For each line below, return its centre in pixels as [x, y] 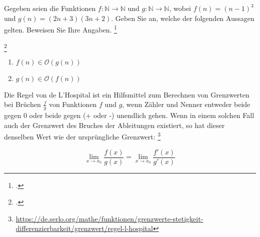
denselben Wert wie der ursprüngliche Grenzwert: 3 [82, 136]
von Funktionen [73, 104]
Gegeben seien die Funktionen [50, 8]
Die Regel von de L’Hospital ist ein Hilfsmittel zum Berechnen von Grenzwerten [127, 94]
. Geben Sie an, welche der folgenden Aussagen [183, 18]
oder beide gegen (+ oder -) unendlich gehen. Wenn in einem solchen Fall [142, 115]
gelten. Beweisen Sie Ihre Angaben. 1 [60, 29]
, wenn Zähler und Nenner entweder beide [186, 104]
